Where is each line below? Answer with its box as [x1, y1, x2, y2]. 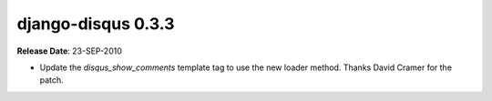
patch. [39, 75, 64, 86]
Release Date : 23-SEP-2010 [16, 45, 122, 56]
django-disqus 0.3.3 [16, 14, 175, 34]
